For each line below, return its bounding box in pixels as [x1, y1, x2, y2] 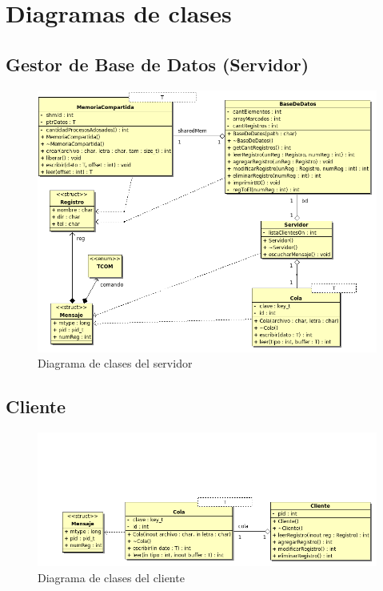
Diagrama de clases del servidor [38, 355, 193, 372]
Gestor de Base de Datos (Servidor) [6, 51, 309, 76]
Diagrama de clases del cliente [38, 569, 185, 585]
